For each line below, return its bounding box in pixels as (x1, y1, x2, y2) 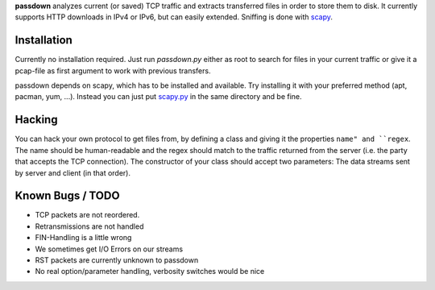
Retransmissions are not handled (35, 222, 144, 231)
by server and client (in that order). (14, 168, 131, 177)
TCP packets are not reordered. (35, 210, 140, 220)
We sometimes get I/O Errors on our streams (35, 244, 184, 254)
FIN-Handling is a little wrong (35, 233, 132, 242)
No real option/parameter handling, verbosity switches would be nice (35, 267, 265, 276)
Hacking (14, 113, 58, 126)
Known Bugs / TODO (14, 189, 120, 203)
